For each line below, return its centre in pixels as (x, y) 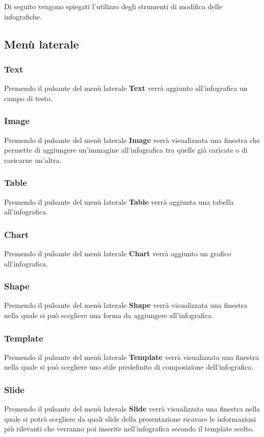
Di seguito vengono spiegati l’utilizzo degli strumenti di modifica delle (113, 6)
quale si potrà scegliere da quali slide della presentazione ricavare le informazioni (130, 418)
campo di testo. (28, 98)
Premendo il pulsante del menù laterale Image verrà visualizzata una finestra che (132, 140)
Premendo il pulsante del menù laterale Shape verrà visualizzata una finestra (126, 305)
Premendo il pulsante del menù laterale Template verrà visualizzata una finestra (131, 357)
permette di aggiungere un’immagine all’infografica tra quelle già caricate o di (126, 150)
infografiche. (23, 16)
